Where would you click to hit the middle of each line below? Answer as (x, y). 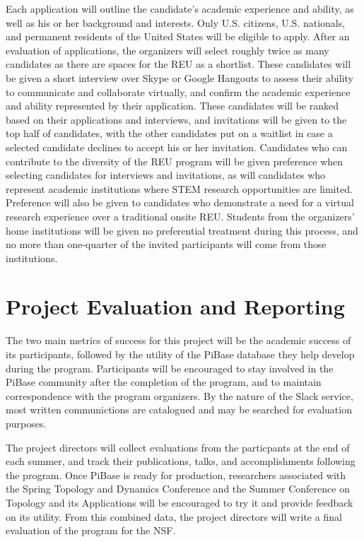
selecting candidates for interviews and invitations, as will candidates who (166, 175)
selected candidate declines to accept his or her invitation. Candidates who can (177, 147)
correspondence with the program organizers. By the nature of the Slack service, (180, 395)
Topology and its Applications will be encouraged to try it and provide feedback (180, 502)
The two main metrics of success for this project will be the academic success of (178, 340)
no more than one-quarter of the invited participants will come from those (166, 244)
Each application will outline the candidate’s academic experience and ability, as (180, 8)
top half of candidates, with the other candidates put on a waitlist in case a (169, 133)
